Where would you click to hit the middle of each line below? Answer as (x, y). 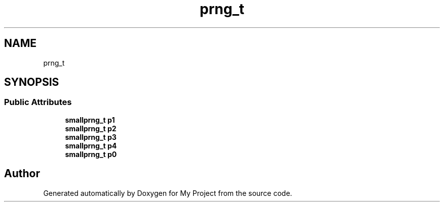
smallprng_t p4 (91, 145)
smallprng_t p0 (91, 154)
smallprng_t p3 (91, 137)
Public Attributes (38, 102)
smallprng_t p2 (91, 128)
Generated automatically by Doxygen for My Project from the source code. (168, 193)
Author (22, 174)
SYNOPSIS (32, 82)
